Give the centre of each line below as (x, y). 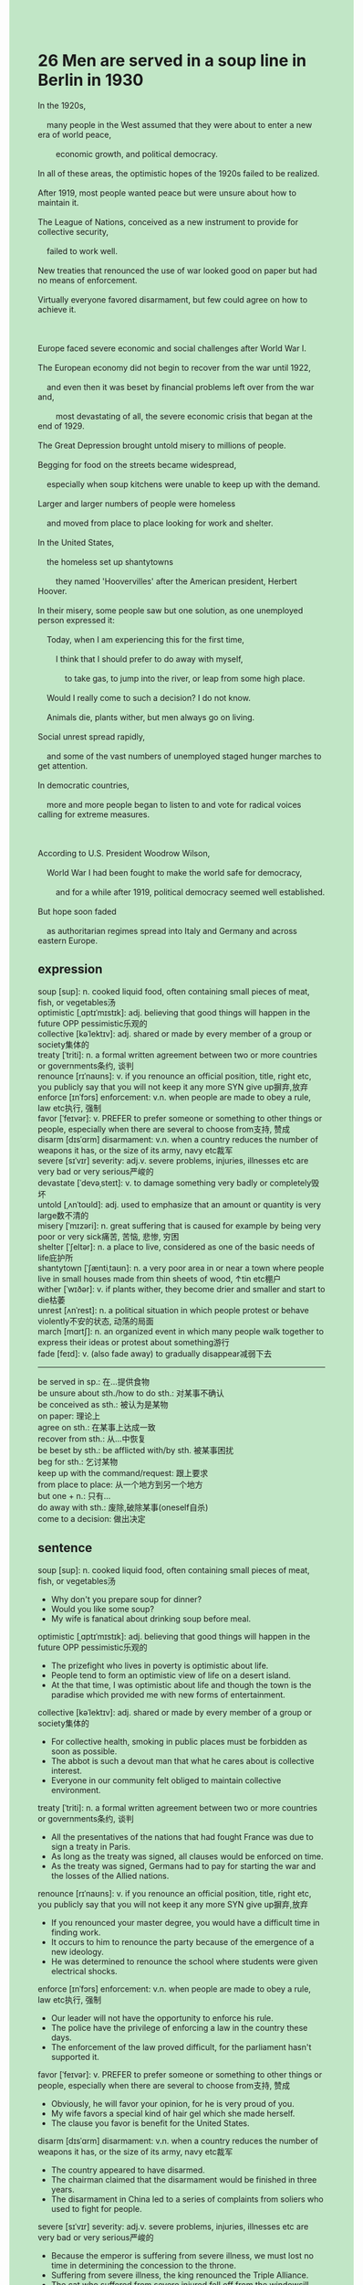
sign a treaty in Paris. (91, 1846)
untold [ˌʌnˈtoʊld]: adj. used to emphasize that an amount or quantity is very (180, 1204)
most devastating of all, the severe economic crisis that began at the (184, 416)
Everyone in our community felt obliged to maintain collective (166, 1780)
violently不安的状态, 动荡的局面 (96, 1321)
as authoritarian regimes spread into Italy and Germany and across (171, 930)
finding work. (76, 1932)
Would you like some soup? (102, 1609)
